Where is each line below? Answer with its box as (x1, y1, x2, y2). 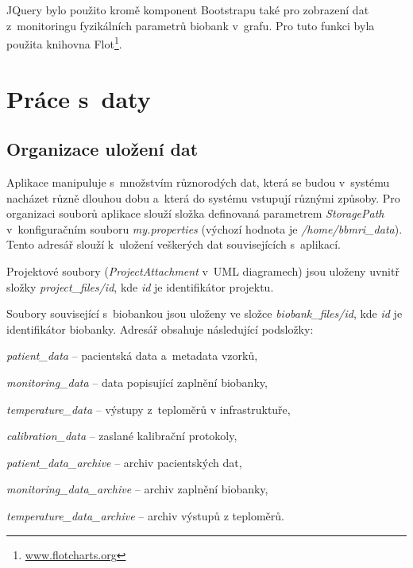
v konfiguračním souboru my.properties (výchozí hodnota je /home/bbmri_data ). (6, 220, 403, 237)
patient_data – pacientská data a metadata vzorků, (6, 347, 258, 364)
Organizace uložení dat (6, 137, 199, 161)
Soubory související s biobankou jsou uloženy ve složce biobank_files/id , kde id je (6, 305, 403, 322)
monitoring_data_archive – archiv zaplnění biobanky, (6, 481, 268, 497)
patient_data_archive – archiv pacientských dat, (6, 454, 242, 470)
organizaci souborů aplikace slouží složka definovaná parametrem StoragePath (6, 205, 384, 222)
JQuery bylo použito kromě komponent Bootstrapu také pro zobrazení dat (6, 2, 369, 17)
